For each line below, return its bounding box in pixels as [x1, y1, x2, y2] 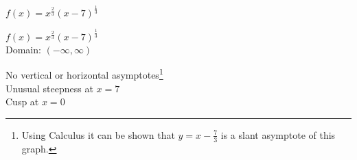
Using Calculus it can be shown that [21, 127, 175, 142]
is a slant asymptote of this [220, 127, 336, 142]
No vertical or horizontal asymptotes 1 [5, 66, 163, 81]
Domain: [5, 42, 41, 56]
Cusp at [5, 94, 39, 109]
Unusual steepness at [5, 81, 93, 95]
